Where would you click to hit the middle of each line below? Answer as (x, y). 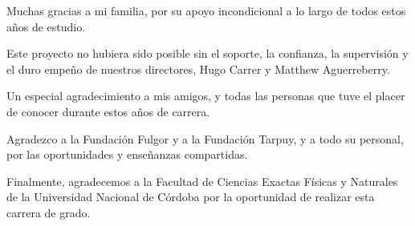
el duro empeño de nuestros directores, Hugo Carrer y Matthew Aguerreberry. (198, 69)
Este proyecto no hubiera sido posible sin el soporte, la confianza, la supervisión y (207, 53)
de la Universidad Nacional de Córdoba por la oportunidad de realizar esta (191, 197)
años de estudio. (46, 26)
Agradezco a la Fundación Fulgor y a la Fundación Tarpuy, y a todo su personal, (205, 138)
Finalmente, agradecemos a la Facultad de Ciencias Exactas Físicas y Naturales (202, 181)
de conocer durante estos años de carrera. (108, 111)
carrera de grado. (49, 212)
